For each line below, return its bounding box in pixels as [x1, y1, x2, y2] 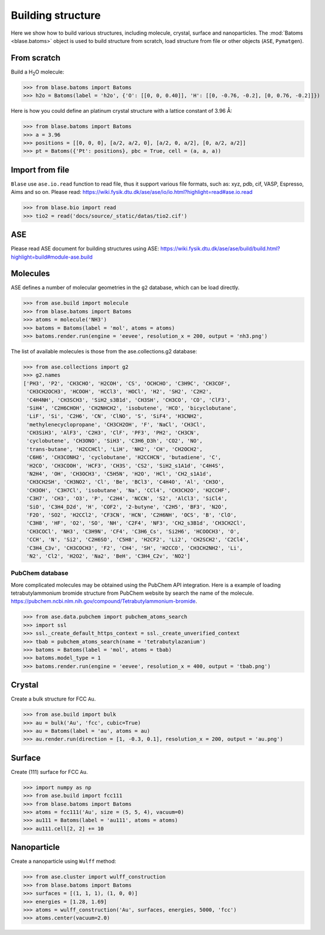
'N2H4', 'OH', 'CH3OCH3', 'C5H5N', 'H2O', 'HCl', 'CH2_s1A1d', [26, 471, 212, 477]
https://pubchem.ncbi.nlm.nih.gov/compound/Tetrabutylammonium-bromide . [11, 598, 198, 605]
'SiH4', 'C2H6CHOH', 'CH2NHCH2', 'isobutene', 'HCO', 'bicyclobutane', [26, 404, 237, 411]
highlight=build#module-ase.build [11, 253, 93, 260]
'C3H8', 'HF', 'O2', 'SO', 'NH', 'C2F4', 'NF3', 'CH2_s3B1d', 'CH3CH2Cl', [26, 520, 246, 527]
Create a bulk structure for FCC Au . [11, 695, 96, 702]
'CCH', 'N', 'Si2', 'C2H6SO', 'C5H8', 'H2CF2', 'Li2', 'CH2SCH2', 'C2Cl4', [26, 537, 249, 543]
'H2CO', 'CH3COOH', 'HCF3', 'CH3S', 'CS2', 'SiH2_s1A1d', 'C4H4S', [26, 462, 225, 469]
